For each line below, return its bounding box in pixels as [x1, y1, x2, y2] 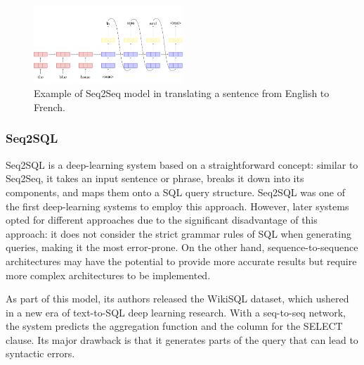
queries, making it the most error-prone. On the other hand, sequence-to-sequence [6, 240, 358, 255]
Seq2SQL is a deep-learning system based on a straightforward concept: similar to [6, 157, 358, 172]
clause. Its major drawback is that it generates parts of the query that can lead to [6, 332, 358, 347]
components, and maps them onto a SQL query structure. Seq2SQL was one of [6, 184, 346, 199]
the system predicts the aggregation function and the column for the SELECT [6, 319, 343, 333]
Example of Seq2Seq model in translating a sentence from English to [34, 86, 330, 101]
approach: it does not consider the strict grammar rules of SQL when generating [6, 226, 351, 241]
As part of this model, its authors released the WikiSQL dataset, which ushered [6, 291, 349, 306]
